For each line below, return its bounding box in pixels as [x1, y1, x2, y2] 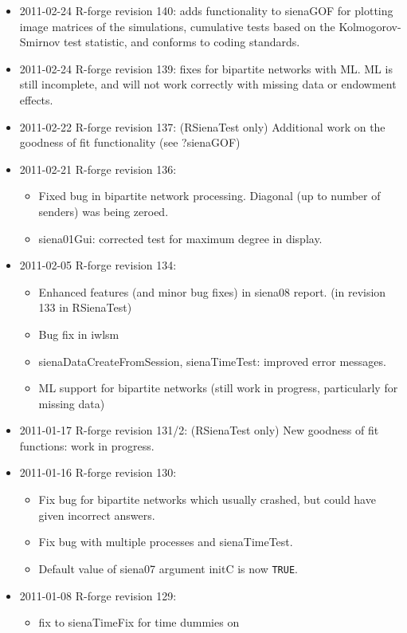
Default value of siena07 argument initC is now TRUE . [38, 560, 298, 576]
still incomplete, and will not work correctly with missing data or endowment [19, 76, 397, 92]
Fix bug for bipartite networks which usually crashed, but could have [38, 491, 376, 508]
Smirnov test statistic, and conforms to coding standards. [19, 33, 300, 50]
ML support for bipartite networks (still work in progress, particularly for [38, 379, 398, 396]
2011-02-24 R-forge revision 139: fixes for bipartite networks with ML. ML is [19, 60, 393, 77]
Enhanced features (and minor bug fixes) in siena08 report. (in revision [38, 283, 386, 300]
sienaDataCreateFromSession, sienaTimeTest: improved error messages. [38, 352, 386, 369]
